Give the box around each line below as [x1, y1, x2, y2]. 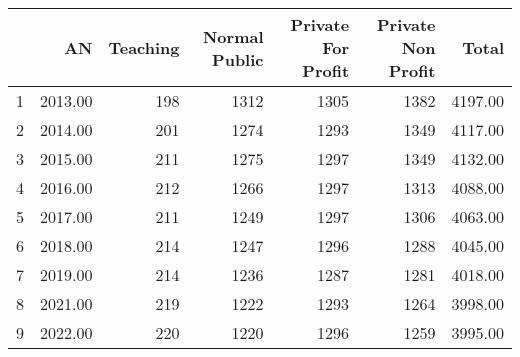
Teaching [108, 36, 180, 59]
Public [212, 47, 264, 71]
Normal [202, 24, 264, 48]
